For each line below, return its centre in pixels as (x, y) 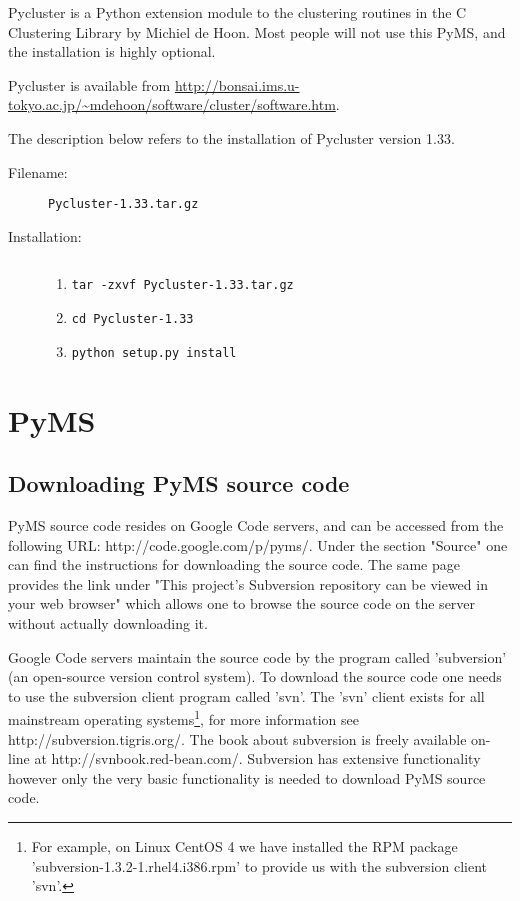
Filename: (38, 171)
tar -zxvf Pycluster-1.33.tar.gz (182, 285)
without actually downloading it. (108, 622)
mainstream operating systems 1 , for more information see (183, 717)
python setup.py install (154, 352)
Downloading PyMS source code (179, 483)
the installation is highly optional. (112, 51)
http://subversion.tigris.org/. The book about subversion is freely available (237, 738)
